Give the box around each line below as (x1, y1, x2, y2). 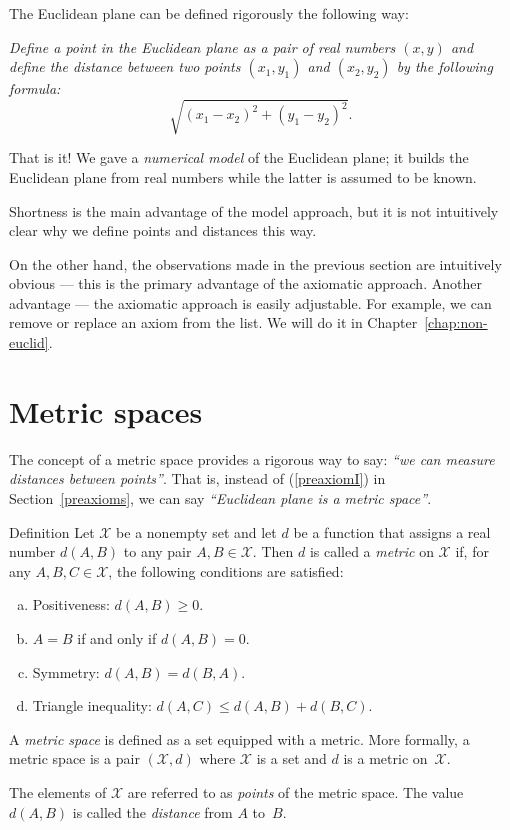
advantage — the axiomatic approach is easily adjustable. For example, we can (9, 292, 492, 313)
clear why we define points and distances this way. (9, 220, 317, 241)
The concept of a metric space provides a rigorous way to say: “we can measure (9, 448, 495, 469)
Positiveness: (32, 594, 110, 615)
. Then (252, 541, 294, 562)
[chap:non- (424, 312, 488, 333)
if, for (455, 541, 489, 562)
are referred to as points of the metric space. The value (127, 781, 464, 802)
